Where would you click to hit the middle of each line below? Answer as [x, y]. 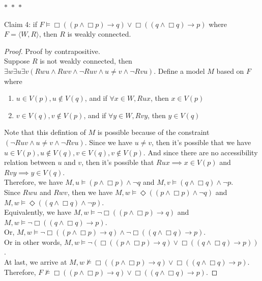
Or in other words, [33, 242]
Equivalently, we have [38, 212]
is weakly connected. [99, 34]
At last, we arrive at [36, 262]
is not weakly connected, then [86, 61]
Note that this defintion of [45, 132]
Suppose [17, 61]
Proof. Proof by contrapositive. [52, 51]
